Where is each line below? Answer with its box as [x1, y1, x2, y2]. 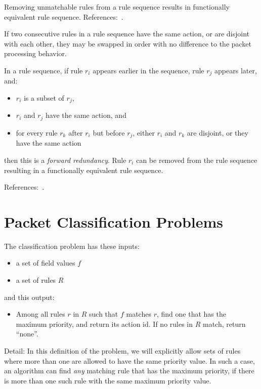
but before [93, 127, 125, 138]
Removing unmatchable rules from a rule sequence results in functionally [4, 2, 230, 12]
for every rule [16, 127, 58, 138]
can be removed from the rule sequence [136, 154, 257, 165]
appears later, [214, 65, 257, 75]
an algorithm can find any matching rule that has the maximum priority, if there [4, 365, 254, 376]
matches [126, 309, 151, 319]
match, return [202, 318, 246, 329]
